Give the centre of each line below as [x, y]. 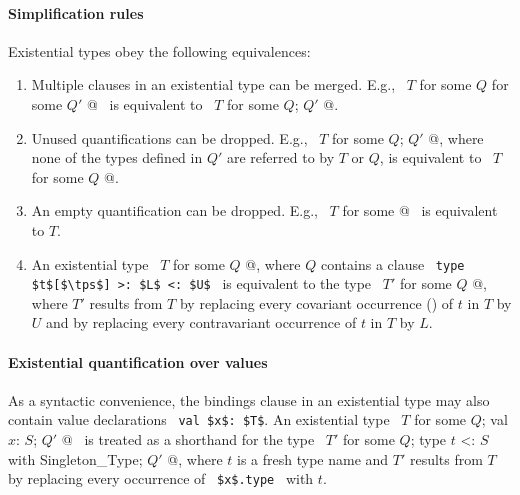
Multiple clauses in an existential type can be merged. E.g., [213, 84]
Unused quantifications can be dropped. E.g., [169, 137]
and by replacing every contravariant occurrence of [201, 322]
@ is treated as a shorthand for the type [188, 439]
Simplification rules [76, 12]
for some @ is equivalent [420, 210]
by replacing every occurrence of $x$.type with [161, 478]
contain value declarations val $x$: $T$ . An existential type [199, 419]
